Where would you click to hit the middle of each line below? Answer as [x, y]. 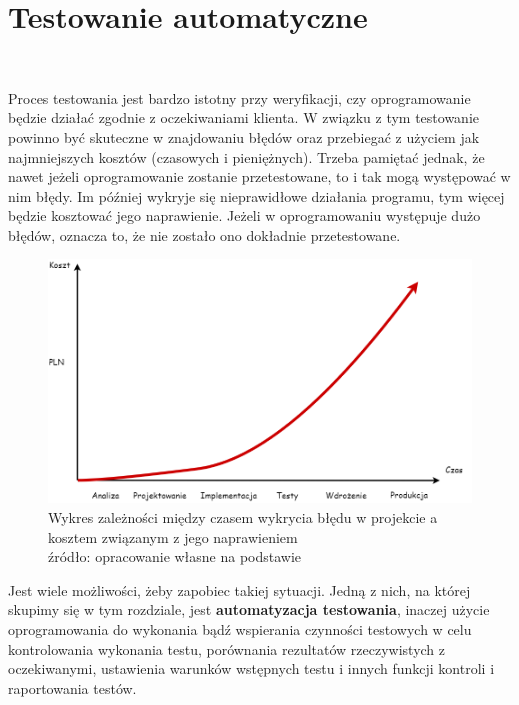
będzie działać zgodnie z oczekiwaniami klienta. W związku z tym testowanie [243, 117]
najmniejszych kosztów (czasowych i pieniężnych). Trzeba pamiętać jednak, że [246, 156]
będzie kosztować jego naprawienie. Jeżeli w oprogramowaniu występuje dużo [244, 215]
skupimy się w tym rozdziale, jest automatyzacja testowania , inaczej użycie [249, 609]
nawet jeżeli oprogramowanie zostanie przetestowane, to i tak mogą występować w [259, 176]
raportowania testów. [72, 687]
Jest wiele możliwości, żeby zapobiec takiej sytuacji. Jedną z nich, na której [239, 589]
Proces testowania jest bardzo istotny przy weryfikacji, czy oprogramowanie [239, 97]
